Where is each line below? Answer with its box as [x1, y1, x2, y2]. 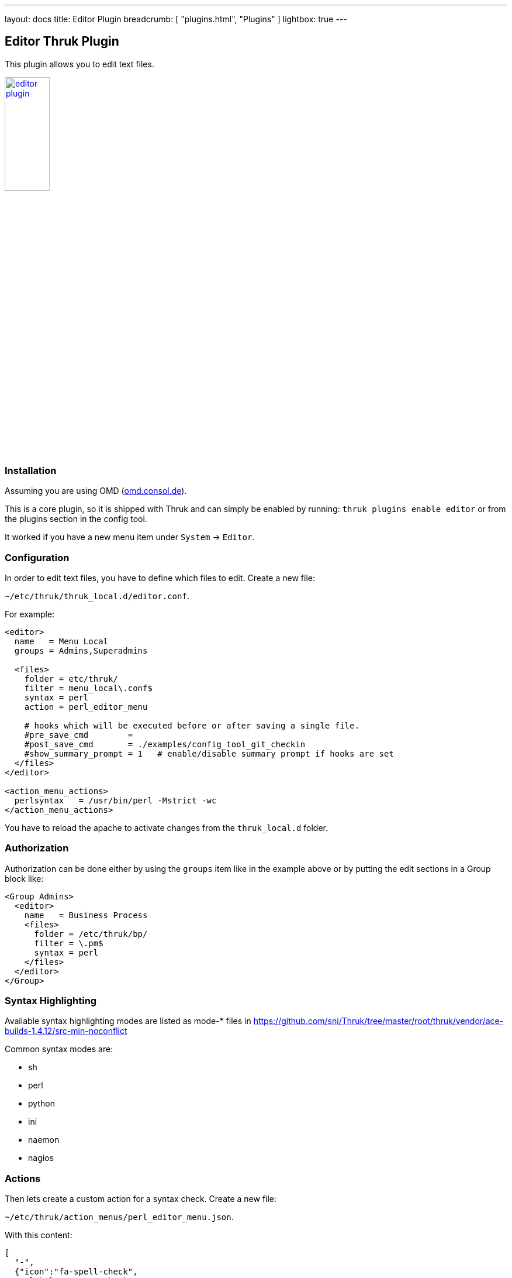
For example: [5, 609, 55, 619]
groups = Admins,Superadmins [14, 645, 148, 655]
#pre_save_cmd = [24, 730, 133, 740]
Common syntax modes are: [5, 1044, 113, 1054]
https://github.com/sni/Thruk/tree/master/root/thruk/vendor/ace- [253, 1016, 504, 1026]
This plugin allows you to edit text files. [5, 59, 154, 69]
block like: [5, 873, 44, 884]
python [28, 1098, 55, 1109]
